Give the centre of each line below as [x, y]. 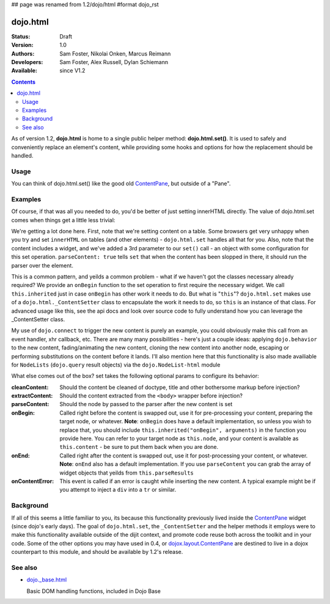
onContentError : [33, 481]
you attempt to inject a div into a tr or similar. [118, 490]
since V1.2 [72, 71]
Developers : [27, 62]
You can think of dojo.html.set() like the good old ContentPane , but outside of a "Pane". [121, 184]
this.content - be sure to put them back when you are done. [139, 447]
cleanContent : [30, 387]
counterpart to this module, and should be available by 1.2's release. [97, 552]
